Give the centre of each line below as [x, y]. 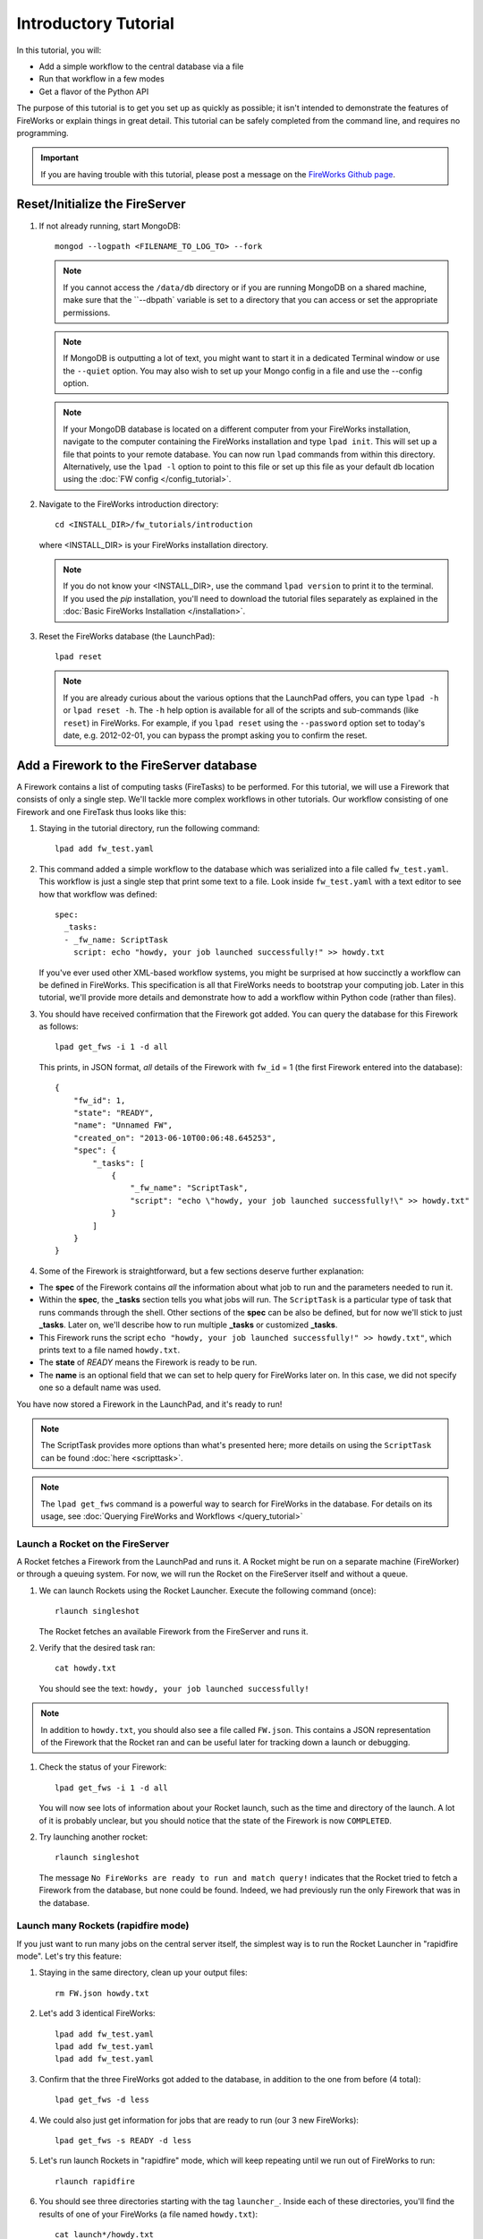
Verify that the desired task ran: [97, 1648]
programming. [42, 133]
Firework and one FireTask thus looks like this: [102, 811]
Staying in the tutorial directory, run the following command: [149, 828]
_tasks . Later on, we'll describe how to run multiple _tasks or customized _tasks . [188, 1325]
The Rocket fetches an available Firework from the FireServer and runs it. [174, 1631]
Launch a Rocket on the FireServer [93, 1543]
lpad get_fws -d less [102, 2100]
